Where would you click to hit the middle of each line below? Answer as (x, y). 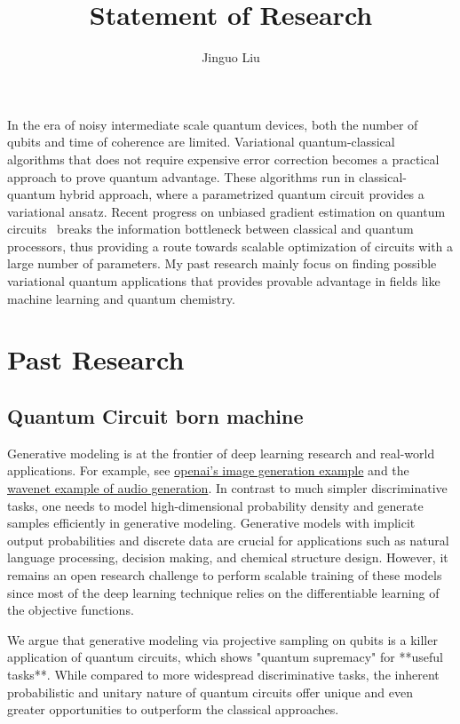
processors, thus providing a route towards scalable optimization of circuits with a (230, 246)
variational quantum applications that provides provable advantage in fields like (224, 281)
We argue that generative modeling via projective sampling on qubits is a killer (222, 639)
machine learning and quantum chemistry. (121, 298)
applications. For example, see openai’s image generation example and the (208, 470)
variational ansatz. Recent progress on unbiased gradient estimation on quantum (226, 211)
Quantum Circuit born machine (155, 416)
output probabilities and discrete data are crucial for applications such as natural (228, 540)
